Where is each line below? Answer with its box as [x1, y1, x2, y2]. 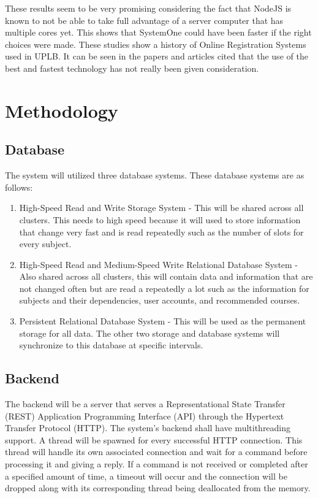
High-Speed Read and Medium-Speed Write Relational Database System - [19, 258, 298, 270]
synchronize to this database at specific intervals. [19, 339, 203, 351]
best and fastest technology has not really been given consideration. [5, 61, 259, 74]
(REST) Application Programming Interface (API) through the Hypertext [5, 409, 284, 422]
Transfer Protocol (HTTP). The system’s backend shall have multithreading [5, 421, 291, 434]
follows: [5, 180, 33, 193]
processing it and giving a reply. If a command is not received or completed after [5, 458, 308, 470]
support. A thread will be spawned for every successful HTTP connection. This [5, 433, 303, 446]
